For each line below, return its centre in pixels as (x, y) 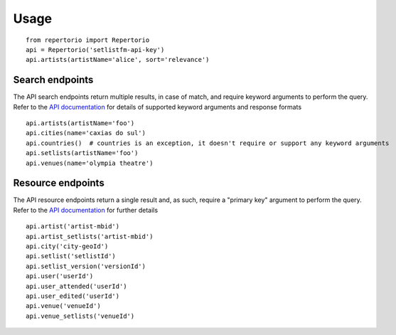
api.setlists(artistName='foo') (82, 153)
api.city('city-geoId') (67, 246)
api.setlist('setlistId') (71, 256)
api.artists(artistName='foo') (80, 123)
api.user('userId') (60, 276)
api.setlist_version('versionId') (86, 266)
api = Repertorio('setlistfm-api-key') (95, 49)
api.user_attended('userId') (76, 286)
